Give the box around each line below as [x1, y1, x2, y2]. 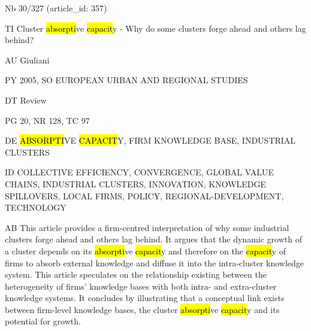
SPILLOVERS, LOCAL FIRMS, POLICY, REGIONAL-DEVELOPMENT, [5, 189, 284, 202]
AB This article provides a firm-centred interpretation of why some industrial [5, 221, 289, 233]
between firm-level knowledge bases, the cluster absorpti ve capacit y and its [5, 303, 280, 315]
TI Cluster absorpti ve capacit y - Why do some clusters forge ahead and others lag [5, 22, 306, 34]
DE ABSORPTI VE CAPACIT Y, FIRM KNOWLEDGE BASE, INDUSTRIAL [5, 134, 296, 147]
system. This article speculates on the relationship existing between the [5, 268, 267, 281]
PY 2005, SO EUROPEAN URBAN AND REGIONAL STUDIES [5, 74, 248, 86]
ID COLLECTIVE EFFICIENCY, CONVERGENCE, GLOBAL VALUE [5, 166, 274, 178]
